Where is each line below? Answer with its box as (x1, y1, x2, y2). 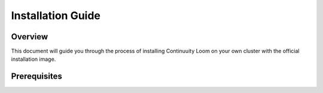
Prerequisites (11, 72, 62, 82)
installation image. (11, 55, 56, 63)
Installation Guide (11, 9, 101, 22)
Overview (11, 32, 48, 42)
